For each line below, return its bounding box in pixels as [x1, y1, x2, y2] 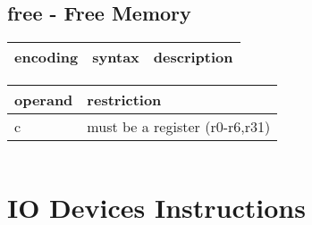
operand [14, 89, 73, 111]
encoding [14, 46, 79, 68]
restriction [87, 89, 162, 111]
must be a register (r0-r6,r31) [87, 116, 271, 137]
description [153, 46, 233, 68]
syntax [92, 46, 139, 68]
